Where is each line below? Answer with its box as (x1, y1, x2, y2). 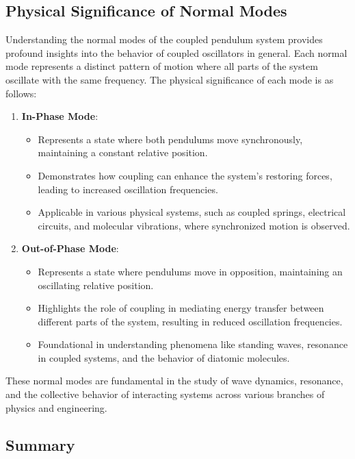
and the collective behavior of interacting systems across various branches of (5, 387, 325, 401)
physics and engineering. (5, 400, 107, 414)
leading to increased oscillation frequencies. (38, 182, 218, 196)
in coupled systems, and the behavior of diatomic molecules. (38, 350, 290, 364)
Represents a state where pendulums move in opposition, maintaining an (38, 264, 343, 278)
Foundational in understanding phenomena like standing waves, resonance (38, 337, 348, 351)
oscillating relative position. (38, 277, 154, 292)
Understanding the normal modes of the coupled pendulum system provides (5, 32, 323, 47)
